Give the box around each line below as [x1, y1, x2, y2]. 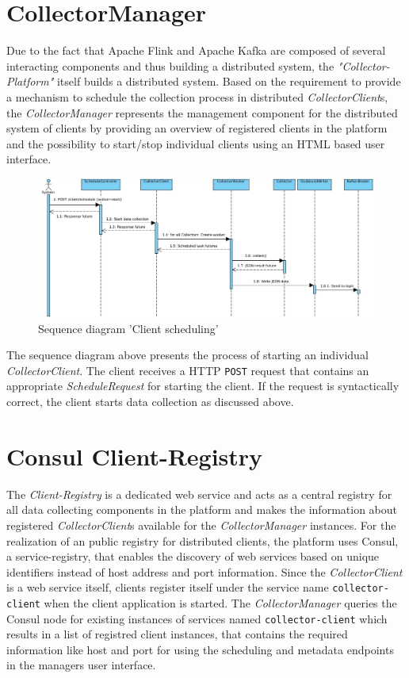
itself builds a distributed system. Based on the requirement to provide [56, 73, 401, 90]
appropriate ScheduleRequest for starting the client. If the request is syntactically [6, 377, 399, 394]
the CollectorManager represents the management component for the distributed [6, 104, 398, 121]
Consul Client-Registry [6, 439, 263, 472]
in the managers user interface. [6, 657, 156, 673]
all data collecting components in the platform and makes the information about [6, 501, 397, 518]
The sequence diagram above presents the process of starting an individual [6, 347, 369, 363]
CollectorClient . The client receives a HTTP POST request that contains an [6, 362, 369, 378]
